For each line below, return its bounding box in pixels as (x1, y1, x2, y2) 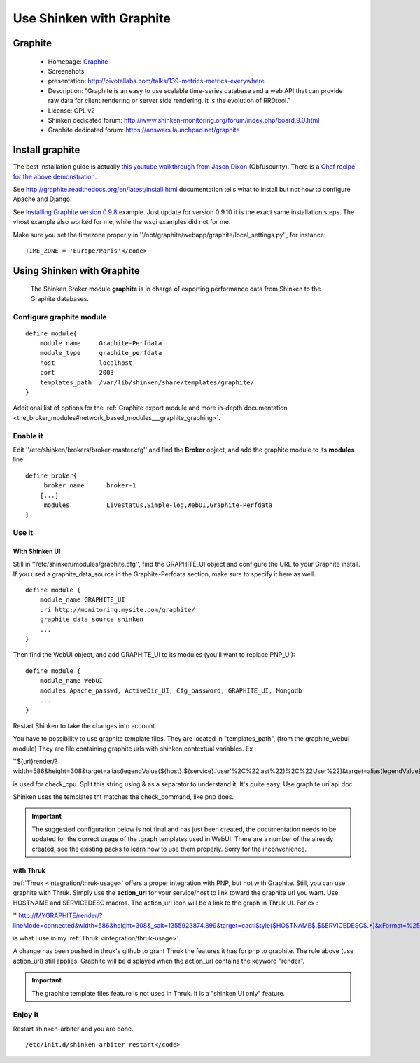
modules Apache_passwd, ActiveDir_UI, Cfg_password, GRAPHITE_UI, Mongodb (39, 686, 302, 695)
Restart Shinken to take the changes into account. (13, 721, 157, 730)
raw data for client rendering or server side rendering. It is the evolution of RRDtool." (48, 97, 291, 105)
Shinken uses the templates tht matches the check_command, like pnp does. (13, 793, 234, 801)
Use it (13, 528, 34, 538)
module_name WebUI (39, 676, 104, 685)
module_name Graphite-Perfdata (39, 340, 162, 347)
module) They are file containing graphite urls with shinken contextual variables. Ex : (13, 744, 257, 753)
